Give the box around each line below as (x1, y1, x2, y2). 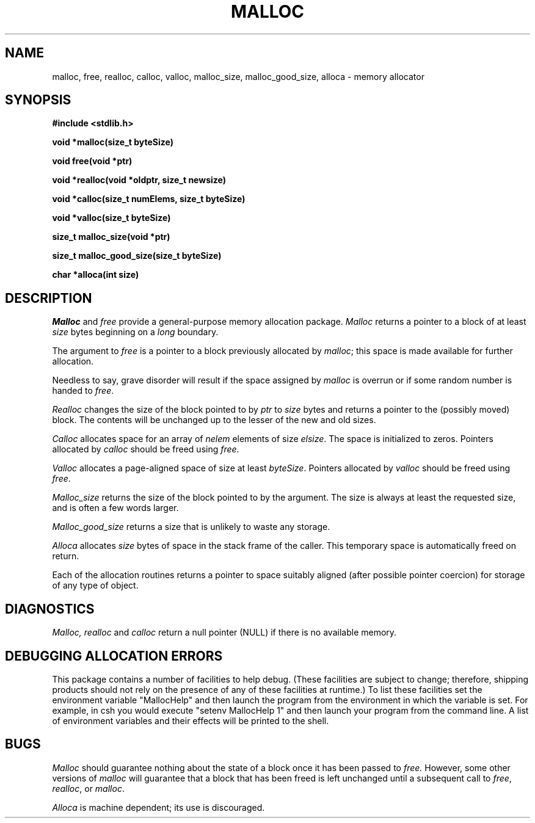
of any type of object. (52, 580, 139, 591)
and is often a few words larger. (52, 502, 179, 513)
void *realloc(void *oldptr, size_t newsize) (52, 175, 226, 186)
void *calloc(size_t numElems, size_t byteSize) (52, 194, 246, 205)
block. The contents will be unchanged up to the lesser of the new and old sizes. (52, 415, 376, 426)
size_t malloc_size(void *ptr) (52, 231, 170, 242)
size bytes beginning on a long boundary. (52, 327, 219, 338)
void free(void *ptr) (52, 156, 133, 167)
